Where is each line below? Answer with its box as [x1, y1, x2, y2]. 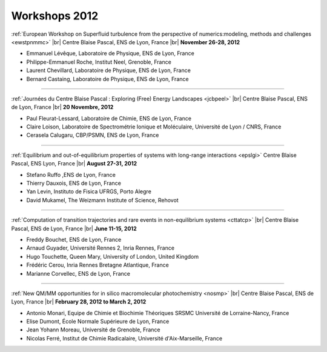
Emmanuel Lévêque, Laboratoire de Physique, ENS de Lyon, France [26, 50, 195, 57]
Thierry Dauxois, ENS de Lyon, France [26, 179, 121, 187]
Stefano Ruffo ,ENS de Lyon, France [26, 171, 116, 178]
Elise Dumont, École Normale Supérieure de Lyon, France [26, 318, 170, 325]
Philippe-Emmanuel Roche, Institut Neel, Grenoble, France [26, 58, 172, 65]
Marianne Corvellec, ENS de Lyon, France [26, 270, 130, 277]
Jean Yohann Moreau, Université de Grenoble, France [26, 326, 160, 333]
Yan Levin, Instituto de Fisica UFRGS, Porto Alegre [26, 188, 151, 195]
